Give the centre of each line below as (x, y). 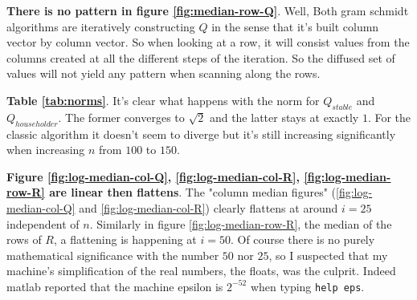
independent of (43, 223)
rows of (24, 239)
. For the (389, 117)
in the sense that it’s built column (295, 26)
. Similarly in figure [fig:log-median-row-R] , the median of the (241, 223)
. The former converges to (121, 117)
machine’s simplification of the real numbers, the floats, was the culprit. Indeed (201, 271)
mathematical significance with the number (113, 255)
